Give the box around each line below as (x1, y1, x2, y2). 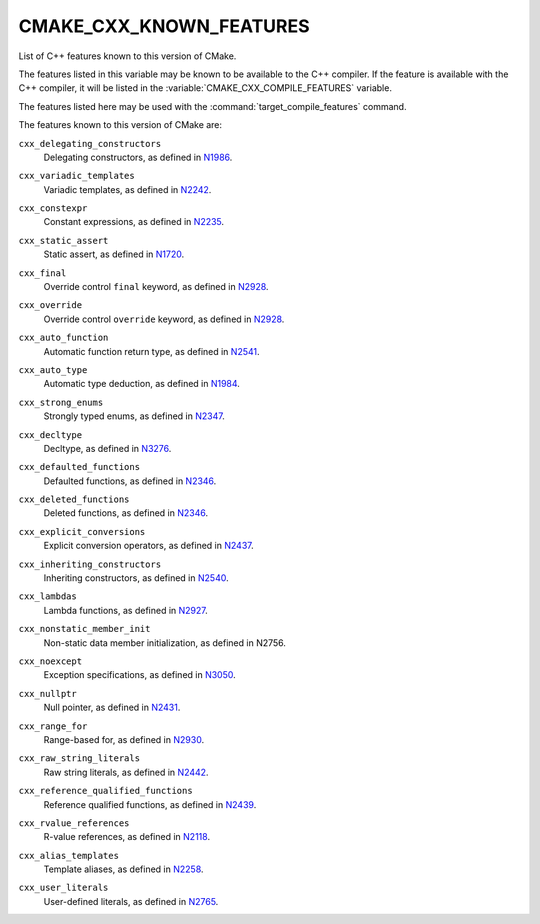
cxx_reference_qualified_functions (18, 785, 194, 797)
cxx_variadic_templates (18, 170, 135, 182)
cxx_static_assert (18, 235, 109, 246)
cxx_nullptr (18, 688, 77, 699)
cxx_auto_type (18, 364, 88, 375)
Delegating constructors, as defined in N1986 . (43, 151, 233, 163)
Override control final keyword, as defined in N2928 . (43, 281, 269, 293)
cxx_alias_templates (18, 850, 120, 861)
